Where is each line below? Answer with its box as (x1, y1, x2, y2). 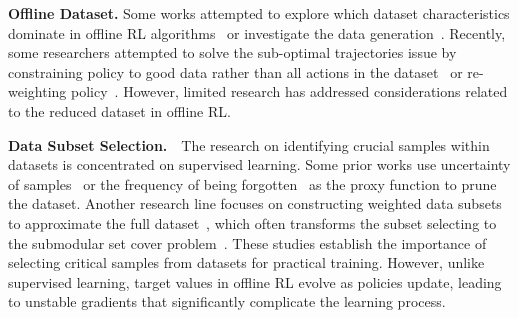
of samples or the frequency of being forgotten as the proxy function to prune (8, 173, 497, 194)
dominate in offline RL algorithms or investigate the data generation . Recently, (8, 22, 506, 43)
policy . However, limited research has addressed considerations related (70, 81, 508, 102)
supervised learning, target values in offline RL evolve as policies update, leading (8, 271, 502, 292)
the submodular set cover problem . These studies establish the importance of (8, 232, 487, 253)
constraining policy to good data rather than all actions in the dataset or (8, 61, 463, 82)
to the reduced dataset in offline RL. (8, 100, 231, 121)
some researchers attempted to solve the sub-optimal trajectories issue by (8, 42, 457, 63)
